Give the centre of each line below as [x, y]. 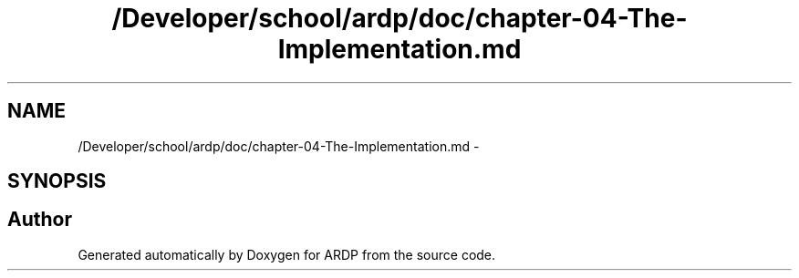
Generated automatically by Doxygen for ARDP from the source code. [287, 254]
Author [40, 220]
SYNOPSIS [57, 181]
